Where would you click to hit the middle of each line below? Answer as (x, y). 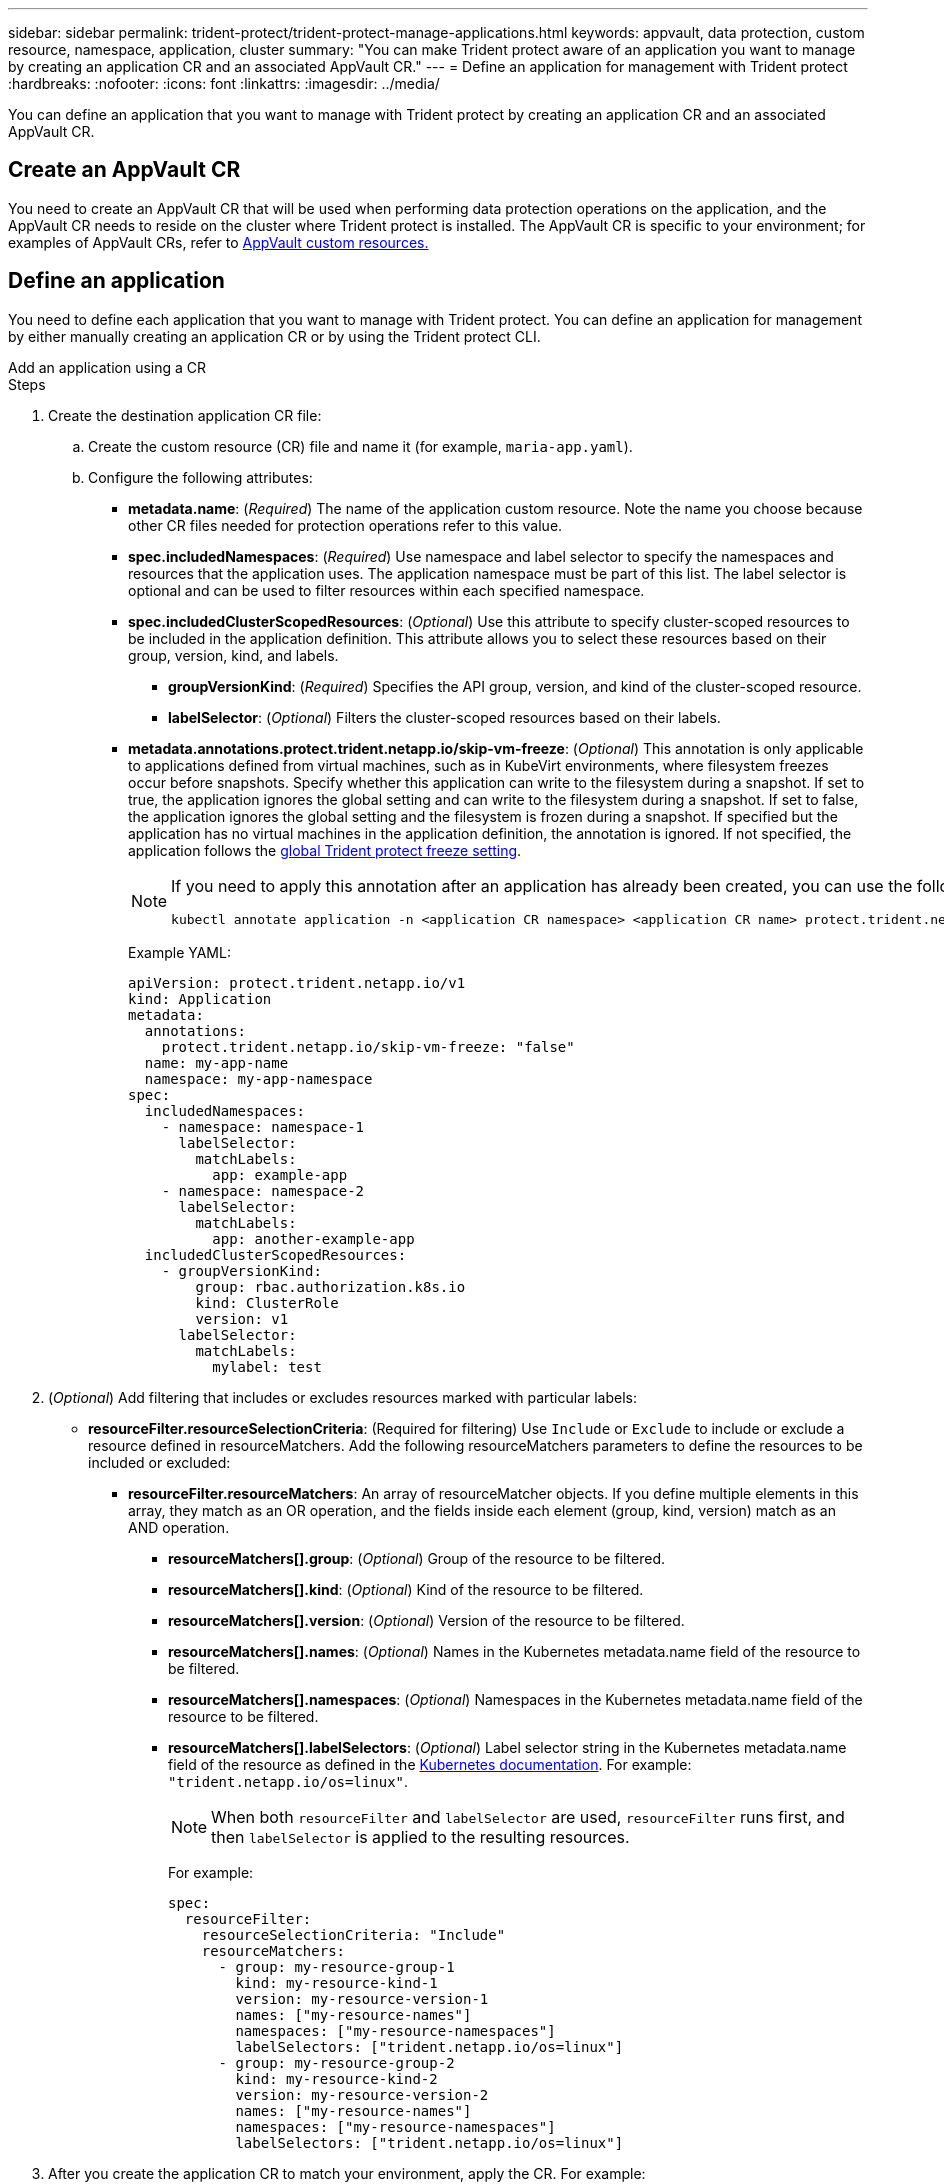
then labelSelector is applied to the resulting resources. (420, 1836)
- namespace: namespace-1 (263, 1126)
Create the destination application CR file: (185, 415)
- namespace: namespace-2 (263, 1190)
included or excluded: (159, 1462)
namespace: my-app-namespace (258, 1078)
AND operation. (179, 1527)
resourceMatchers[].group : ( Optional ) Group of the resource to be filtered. (416, 1558)
